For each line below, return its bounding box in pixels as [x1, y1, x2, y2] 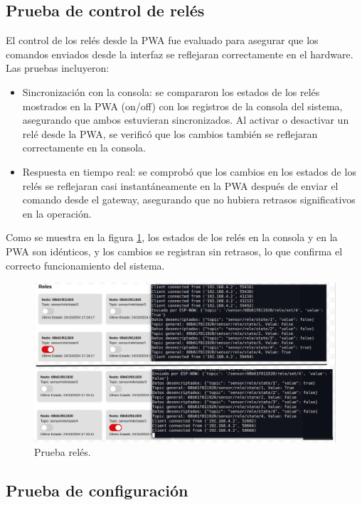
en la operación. [22, 206, 92, 220]
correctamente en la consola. [22, 140, 146, 155]
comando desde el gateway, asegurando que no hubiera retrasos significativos [22, 192, 356, 207]
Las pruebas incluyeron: [6, 60, 110, 75]
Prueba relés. [34, 445, 91, 459]
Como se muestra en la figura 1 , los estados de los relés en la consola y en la [6, 230, 338, 245]
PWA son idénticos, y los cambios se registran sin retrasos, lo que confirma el [6, 243, 343, 258]
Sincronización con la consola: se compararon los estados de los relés [22, 84, 320, 99]
